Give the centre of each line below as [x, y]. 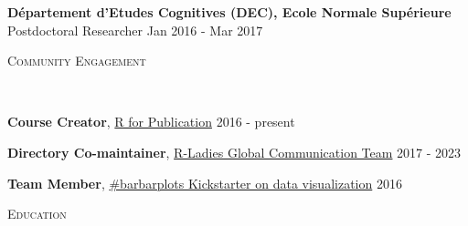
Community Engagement [77, 61]
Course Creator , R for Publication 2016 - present [151, 122]
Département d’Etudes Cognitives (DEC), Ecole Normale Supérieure [229, 12]
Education [37, 214]
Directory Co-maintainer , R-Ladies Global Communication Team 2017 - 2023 [234, 152]
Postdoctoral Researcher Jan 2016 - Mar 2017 [135, 30]
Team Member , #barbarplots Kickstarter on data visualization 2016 [205, 183]
